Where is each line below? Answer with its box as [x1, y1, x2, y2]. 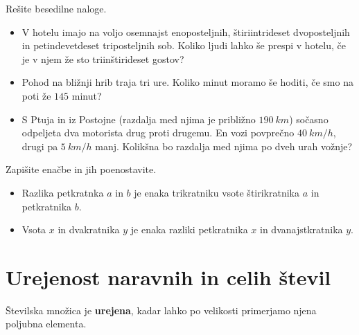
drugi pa [21, 138, 58, 153]
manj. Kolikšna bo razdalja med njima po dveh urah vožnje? [95, 138, 353, 153]
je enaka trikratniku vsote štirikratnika [134, 185, 299, 199]
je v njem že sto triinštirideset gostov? [21, 51, 184, 66]
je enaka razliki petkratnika [130, 222, 248, 237]
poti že [21, 88, 51, 102]
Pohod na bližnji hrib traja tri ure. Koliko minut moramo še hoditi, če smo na [21, 75, 353, 89]
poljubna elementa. [6, 316, 87, 331]
